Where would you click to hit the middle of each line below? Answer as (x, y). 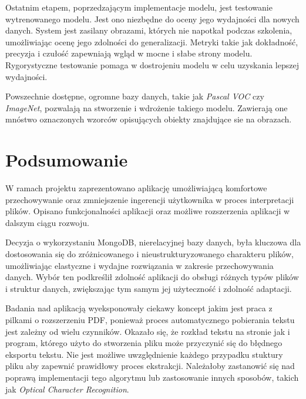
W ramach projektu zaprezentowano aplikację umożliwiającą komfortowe (136, 188)
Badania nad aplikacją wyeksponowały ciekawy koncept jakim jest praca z (139, 308)
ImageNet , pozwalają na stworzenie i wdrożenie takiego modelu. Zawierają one (147, 107)
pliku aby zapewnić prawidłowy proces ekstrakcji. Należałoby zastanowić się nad (150, 366)
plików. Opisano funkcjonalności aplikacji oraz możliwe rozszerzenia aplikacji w (148, 211)
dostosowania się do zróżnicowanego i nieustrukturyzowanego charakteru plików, (149, 254)
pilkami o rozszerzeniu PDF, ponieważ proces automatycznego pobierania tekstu (150, 320)
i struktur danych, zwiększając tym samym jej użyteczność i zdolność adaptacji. (149, 288)
